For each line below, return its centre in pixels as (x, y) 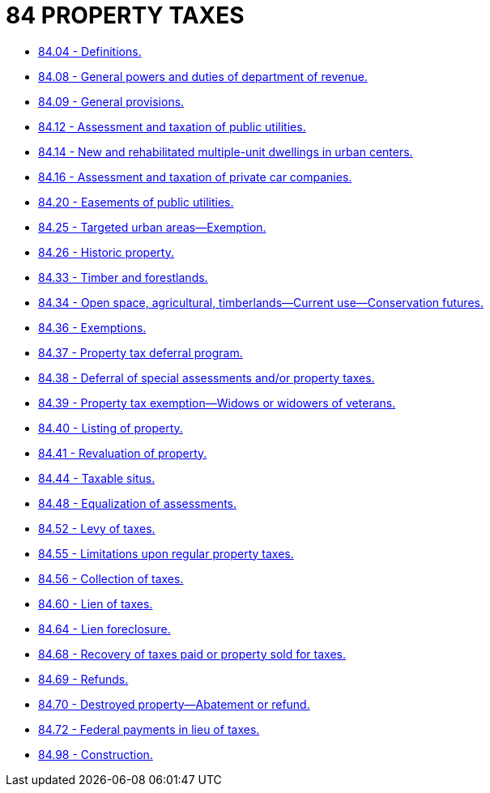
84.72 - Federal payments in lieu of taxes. (149, 729)
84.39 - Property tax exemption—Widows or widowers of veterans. (217, 403)
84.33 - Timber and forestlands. (123, 277)
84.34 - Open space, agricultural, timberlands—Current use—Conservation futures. (261, 302)
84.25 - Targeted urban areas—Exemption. (152, 227)
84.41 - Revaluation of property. (123, 453)
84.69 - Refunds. (83, 679)
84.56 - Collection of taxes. (111, 578)
